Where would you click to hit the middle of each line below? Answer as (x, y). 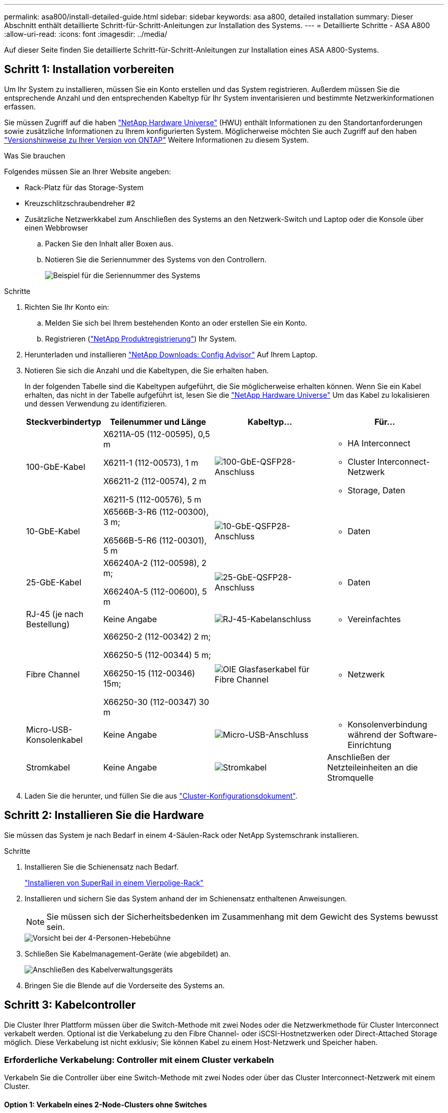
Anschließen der (359, 757)
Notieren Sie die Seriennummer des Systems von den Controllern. (156, 259)
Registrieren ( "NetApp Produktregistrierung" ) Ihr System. (141, 338)
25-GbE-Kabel (54, 582)
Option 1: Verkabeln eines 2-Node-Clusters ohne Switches (106, 1104)
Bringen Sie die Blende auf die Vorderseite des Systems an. (125, 985)
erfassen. (20, 106)
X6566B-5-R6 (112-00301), (155, 540)
